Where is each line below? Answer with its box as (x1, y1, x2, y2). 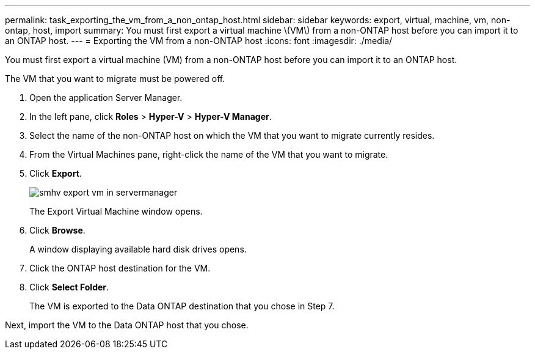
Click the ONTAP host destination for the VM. (29, 263, 211, 273)
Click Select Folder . (29, 282, 109, 292)
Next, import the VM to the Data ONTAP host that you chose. (5, 320, 249, 330)
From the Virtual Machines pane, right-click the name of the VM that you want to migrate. (29, 149, 388, 160)
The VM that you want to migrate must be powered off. (5, 73, 225, 84)
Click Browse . (29, 225, 86, 235)
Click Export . (29, 168, 82, 179)
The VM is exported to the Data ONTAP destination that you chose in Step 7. (29, 301, 335, 311)
